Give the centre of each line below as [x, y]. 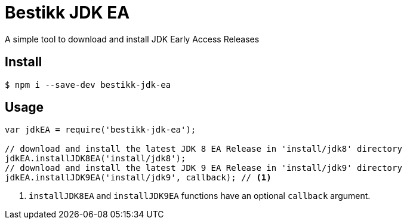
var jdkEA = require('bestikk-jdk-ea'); [101, 130]
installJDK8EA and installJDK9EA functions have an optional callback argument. [200, 196]
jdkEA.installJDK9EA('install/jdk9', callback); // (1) [138, 178]
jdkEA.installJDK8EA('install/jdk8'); [95, 159]
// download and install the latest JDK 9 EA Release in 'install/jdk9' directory [203, 168]
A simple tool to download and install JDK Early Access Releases [132, 39]
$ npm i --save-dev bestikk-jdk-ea [88, 85]
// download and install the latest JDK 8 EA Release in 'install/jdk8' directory [203, 149]
